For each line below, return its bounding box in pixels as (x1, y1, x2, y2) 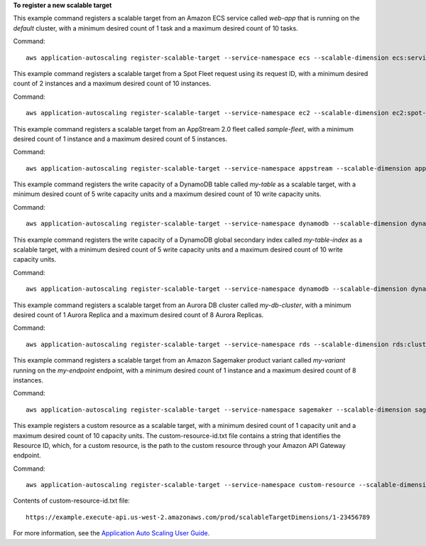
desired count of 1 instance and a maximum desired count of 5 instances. (13, 134, 227, 143)
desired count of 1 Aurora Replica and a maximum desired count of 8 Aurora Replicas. (13, 310, 264, 319)
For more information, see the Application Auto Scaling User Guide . (13, 529, 210, 537)
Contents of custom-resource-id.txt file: (13, 496, 131, 505)
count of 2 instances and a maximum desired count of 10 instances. (13, 79, 212, 88)
